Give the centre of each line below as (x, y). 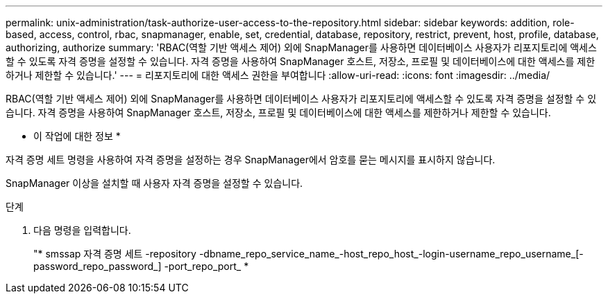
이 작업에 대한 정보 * (77, 136)
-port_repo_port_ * (206, 266)
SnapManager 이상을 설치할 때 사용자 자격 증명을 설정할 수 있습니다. (154, 183)
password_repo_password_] (98, 266)
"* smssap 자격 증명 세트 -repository (115, 254)
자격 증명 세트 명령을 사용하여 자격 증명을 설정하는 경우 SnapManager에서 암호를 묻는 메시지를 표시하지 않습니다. (251, 160)
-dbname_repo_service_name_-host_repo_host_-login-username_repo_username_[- (391, 254)
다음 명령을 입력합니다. (82, 230)
